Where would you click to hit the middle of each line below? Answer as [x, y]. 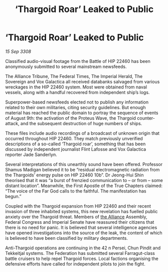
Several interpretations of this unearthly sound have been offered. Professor [84, 164]
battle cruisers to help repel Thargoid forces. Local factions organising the [82, 258]
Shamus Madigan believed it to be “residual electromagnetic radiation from [82, 169]
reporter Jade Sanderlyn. [31, 154]
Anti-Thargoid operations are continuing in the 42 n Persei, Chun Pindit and [83, 248]
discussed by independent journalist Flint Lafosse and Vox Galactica [76, 149]
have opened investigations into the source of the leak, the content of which [84, 233]
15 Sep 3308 [18, 51]
